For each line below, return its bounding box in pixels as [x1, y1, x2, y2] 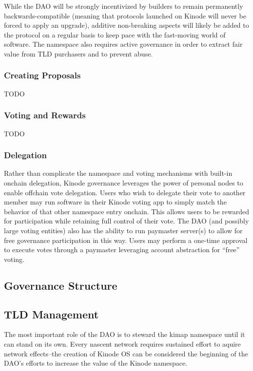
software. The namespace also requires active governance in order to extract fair [4, 39, 243, 49]
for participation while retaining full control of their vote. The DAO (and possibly [4, 216, 249, 226]
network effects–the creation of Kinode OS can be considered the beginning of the [4, 348, 248, 358]
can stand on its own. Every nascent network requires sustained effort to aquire [4, 338, 241, 349]
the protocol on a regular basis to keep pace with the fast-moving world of [4, 29, 226, 39]
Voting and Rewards [4, 109, 86, 121]
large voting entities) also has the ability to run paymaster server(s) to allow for [4, 225, 243, 235]
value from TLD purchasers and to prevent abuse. [4, 48, 153, 58]
